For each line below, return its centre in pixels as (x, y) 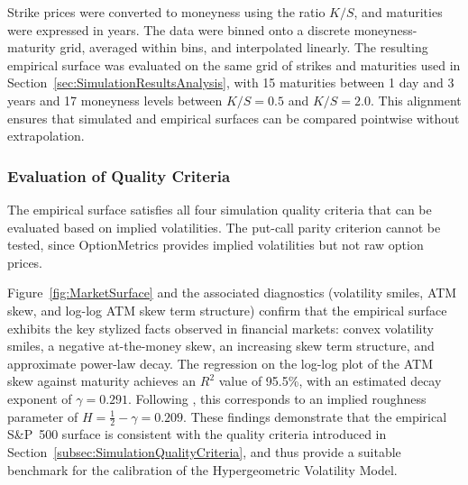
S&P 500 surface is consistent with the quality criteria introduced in (197, 434)
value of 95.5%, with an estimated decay (330, 381)
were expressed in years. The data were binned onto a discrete (179, 29)
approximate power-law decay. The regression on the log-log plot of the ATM (220, 363)
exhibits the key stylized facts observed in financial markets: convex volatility (220, 328)
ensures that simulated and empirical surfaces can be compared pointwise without (234, 118)
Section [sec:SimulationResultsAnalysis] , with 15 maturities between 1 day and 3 (231, 82)
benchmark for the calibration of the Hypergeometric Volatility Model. (202, 469)
